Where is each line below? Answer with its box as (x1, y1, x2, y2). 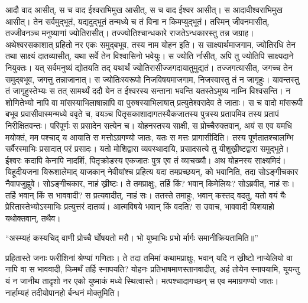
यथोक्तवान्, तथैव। (5, 211, 61, 224)
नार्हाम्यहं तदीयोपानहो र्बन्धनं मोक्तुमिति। (5, 286, 121, 298)
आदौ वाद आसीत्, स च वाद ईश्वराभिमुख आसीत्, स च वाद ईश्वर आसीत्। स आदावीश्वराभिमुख (5, 4, 283, 15)
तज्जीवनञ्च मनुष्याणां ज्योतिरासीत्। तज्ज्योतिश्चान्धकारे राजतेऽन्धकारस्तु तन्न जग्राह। (5, 27, 254, 39)
